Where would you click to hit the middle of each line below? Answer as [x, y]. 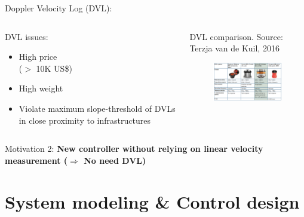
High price [38, 56]
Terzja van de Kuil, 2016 [234, 48]
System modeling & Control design [152, 201]
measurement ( [36, 160]
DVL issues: [27, 36]
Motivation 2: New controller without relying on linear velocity [134, 149]
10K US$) [54, 68]
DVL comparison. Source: [236, 36]
